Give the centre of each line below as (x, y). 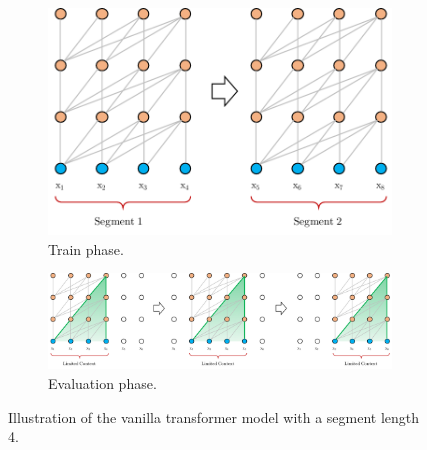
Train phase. (86, 248)
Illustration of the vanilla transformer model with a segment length (214, 416)
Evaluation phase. (102, 383)
